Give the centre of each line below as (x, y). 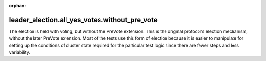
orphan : (17, 6)
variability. (20, 52)
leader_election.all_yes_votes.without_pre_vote (83, 20)
